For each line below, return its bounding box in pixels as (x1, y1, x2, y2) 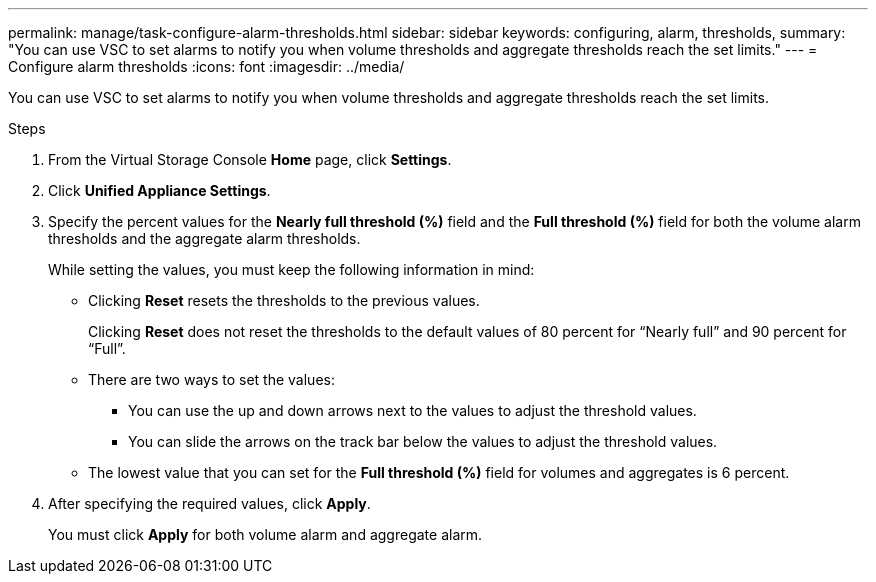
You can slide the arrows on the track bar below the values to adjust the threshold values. (128, 433, 718, 450)
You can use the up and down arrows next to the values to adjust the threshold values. (128, 402, 697, 419)
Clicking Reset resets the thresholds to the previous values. (88, 292, 480, 309)
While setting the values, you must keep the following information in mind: (48, 261, 535, 278)
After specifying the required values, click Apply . (48, 495, 371, 512)
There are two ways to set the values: (88, 371, 335, 388)
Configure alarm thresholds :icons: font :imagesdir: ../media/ (8, 58, 405, 75)
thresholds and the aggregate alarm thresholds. (48, 230, 361, 247)
